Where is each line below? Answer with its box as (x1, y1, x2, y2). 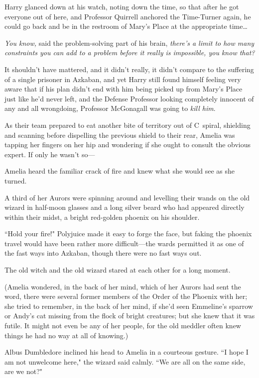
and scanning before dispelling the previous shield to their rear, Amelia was (4, 129, 235, 140)
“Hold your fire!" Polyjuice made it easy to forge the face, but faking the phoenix (4, 228, 252, 239)
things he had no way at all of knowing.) (4, 330, 129, 340)
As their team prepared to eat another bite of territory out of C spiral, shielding (4, 119, 251, 130)
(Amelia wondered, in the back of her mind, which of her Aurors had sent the (4, 281, 241, 291)
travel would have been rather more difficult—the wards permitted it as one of (4, 238, 244, 248)
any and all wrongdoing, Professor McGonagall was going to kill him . (4, 103, 216, 113)
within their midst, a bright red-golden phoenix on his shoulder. (4, 211, 200, 222)
